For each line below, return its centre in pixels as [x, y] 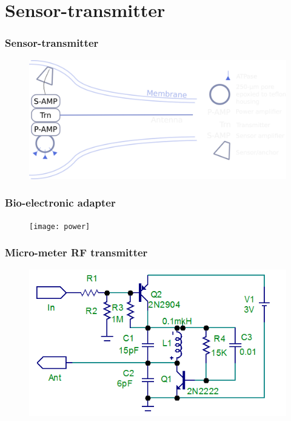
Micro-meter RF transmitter [76, 252]
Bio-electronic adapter [60, 203]
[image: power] [60, 226]
